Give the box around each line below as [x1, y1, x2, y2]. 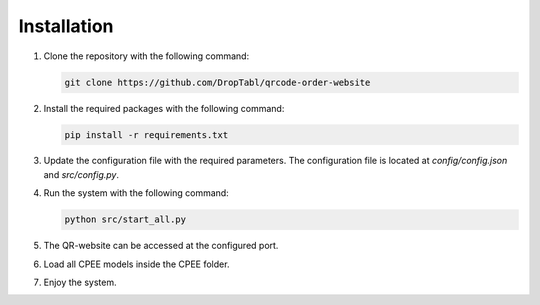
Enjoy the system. [43, 276, 117, 289]
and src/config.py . [43, 168, 120, 180]
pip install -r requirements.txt [64, 129, 229, 140]
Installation [18, 15, 114, 37]
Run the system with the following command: [43, 187, 229, 199]
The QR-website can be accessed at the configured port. [43, 240, 279, 252]
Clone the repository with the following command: [43, 50, 250, 62]
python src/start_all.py [64, 214, 187, 225]
